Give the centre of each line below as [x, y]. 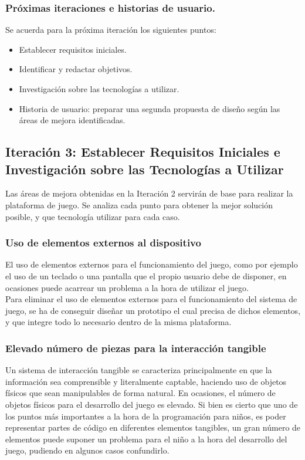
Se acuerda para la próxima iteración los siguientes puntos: [111, 30]
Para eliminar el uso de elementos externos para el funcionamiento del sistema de [151, 299]
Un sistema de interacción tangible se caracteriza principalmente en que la [139, 370]
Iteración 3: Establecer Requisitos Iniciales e [143, 152]
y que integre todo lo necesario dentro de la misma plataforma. [118, 322]
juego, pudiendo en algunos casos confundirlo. [87, 450]
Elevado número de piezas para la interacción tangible [136, 348]
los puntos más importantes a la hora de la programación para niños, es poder [146, 416]
